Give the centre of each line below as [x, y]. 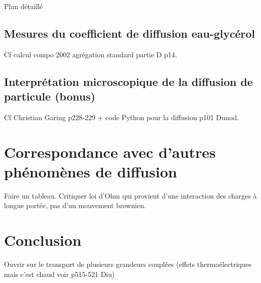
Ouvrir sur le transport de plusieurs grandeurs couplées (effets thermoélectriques [128, 264]
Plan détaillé [24, 6]
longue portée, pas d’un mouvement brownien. [75, 205]
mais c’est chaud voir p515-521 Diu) [59, 274]
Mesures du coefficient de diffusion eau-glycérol [130, 33]
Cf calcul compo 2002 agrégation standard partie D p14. [91, 54]
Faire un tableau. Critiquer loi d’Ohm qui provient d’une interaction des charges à [130, 195]
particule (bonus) [50, 96]
